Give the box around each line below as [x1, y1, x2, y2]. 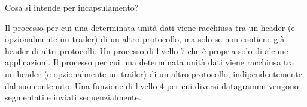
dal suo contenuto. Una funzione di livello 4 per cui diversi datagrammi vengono [5, 79, 299, 92]
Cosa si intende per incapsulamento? [5, 1, 139, 13]
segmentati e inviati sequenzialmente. [5, 91, 141, 103]
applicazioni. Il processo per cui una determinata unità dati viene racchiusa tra [5, 56, 294, 68]
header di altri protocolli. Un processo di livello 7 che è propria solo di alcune [5, 44, 288, 56]
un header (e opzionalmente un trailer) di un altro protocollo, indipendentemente [5, 67, 302, 80]
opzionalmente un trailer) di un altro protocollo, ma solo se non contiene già [5, 33, 285, 45]
